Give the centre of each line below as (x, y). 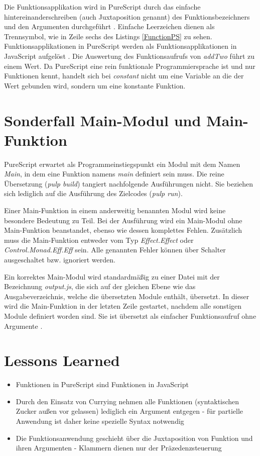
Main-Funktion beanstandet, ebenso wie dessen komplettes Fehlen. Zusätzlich (123, 230)
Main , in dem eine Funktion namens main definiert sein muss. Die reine (114, 174)
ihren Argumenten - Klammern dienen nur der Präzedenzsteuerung (119, 448)
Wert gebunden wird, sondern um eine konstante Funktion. (95, 85)
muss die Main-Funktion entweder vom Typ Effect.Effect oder (99, 240)
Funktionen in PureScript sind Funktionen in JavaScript (102, 384)
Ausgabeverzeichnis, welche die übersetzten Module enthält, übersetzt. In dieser (127, 296)
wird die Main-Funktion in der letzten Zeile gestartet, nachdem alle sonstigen (123, 306)
